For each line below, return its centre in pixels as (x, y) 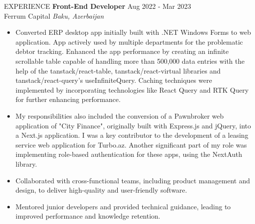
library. (26, 163)
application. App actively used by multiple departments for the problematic (129, 41)
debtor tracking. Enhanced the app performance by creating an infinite (122, 51)
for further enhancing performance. (68, 99)
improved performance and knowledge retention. (88, 216)
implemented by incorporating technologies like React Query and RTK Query (132, 89)
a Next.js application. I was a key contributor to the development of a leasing (132, 135)
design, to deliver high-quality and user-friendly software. (101, 190)
